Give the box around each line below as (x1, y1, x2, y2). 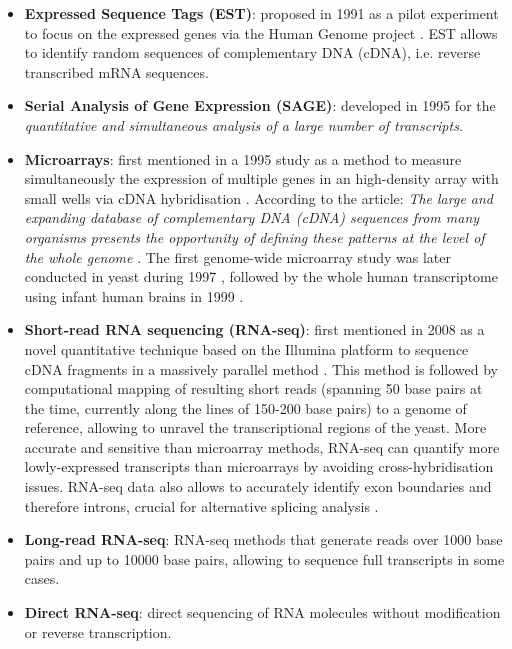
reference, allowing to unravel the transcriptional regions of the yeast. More (24, 417, 487, 438)
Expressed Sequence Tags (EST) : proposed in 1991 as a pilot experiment (24, 3, 499, 23)
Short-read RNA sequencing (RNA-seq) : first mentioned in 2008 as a (24, 319, 485, 340)
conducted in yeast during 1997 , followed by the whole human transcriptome (24, 266, 498, 287)
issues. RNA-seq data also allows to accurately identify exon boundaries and (24, 476, 492, 497)
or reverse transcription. (24, 621, 172, 642)
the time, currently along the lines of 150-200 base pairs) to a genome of (24, 397, 467, 418)
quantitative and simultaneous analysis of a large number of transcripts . (24, 114, 463, 135)
